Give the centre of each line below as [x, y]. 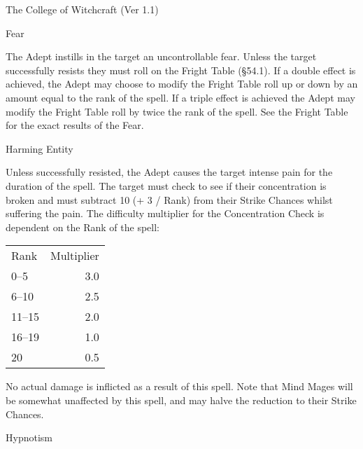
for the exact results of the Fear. [75, 125]
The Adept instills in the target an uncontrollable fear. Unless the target [161, 56]
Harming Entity [40, 148]
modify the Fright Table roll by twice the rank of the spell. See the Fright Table [177, 111]
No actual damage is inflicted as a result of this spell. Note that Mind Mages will [179, 386]
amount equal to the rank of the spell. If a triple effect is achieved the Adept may [180, 97]
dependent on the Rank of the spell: [83, 227]
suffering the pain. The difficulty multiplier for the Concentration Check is [165, 213]
